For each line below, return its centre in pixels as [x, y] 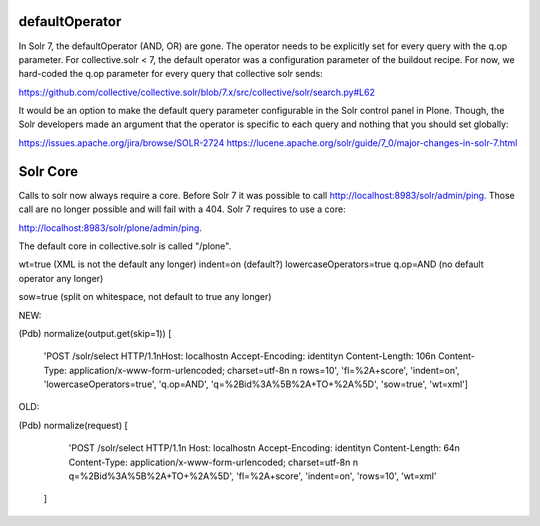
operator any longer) [61, 278]
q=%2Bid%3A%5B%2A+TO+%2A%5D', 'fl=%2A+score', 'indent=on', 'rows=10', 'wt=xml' [252, 476]
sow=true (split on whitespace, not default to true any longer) [145, 297]
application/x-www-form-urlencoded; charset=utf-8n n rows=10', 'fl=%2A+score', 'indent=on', [264, 370]
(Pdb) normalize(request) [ [73, 425]
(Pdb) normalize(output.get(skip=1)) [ [95, 333]
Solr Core [48, 171]
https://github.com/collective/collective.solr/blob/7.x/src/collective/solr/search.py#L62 [196, 92]
